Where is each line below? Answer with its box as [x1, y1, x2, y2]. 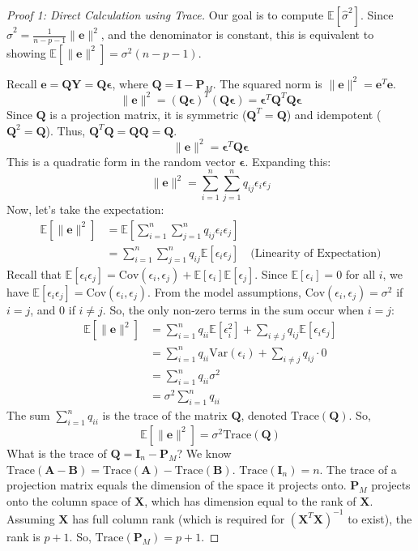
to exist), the [348, 510, 412, 527]
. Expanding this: [245, 152, 331, 169]
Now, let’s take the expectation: [6, 201, 164, 218]
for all [345, 265, 376, 282]
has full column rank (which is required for [72, 510, 285, 527]
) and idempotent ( [286, 105, 382, 122]
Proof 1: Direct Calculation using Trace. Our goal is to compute [6, 6, 324, 23]
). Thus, [45, 122, 86, 139]
